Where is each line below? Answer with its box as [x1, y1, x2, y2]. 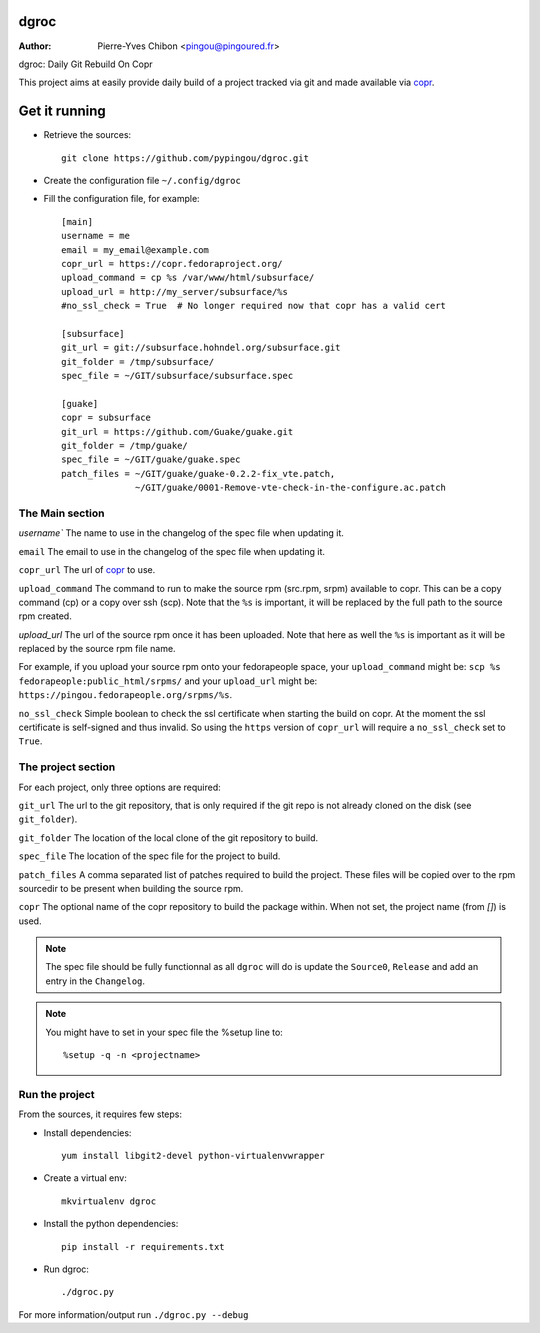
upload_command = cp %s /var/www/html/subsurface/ [61, 272, 315, 284]
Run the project [18, 1087, 95, 1101]
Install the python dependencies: [43, 1218, 179, 1230]
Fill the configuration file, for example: [43, 193, 200, 205]
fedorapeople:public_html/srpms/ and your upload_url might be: [18, 675, 318, 687]
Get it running [18, 103, 107, 120]
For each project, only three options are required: [18, 781, 222, 793]
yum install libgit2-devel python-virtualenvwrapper [61, 1150, 325, 1161]
